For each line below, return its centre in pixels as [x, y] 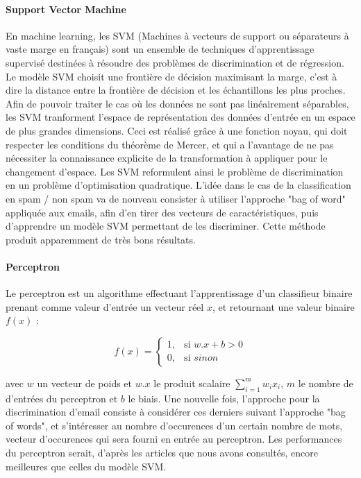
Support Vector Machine [66, 9]
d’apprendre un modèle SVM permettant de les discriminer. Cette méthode [166, 226]
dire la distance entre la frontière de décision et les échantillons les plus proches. [176, 90]
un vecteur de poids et [85, 383]
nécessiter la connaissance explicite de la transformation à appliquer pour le [167, 158]
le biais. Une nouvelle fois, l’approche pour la [224, 398]
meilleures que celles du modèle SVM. [86, 466]
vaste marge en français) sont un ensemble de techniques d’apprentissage [160, 49]
